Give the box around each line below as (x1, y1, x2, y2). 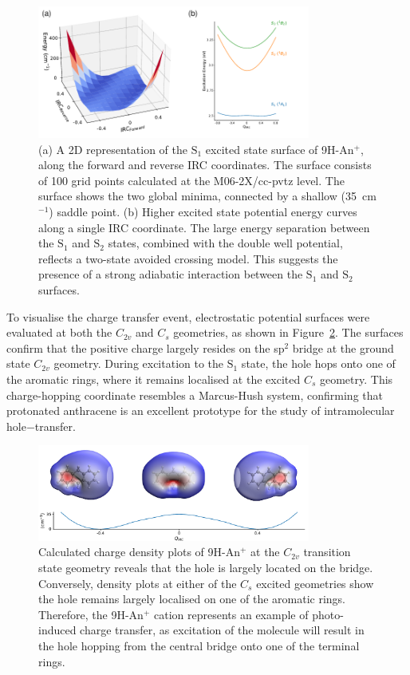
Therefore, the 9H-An (38, 606, 144, 622)
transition (303, 543, 351, 560)
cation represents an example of (153, 606, 309, 622)
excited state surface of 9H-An (205, 140, 354, 157)
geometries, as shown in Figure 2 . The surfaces (173, 324, 404, 341)
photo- (312, 606, 344, 622)
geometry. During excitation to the (53, 355, 224, 372)
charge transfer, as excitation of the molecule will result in (80, 622, 365, 638)
